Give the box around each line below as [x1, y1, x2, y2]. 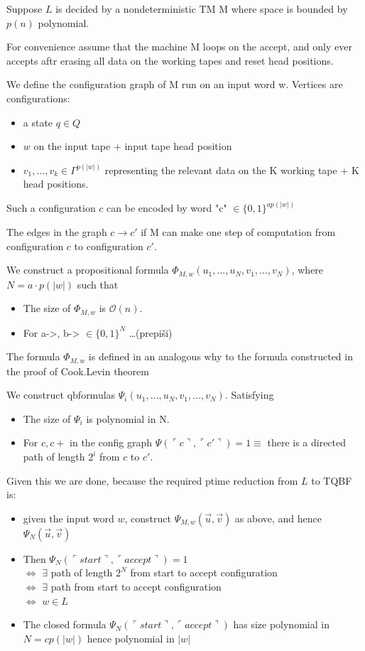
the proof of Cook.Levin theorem [6, 363, 149, 378]
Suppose [6, 1, 43, 16]
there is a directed [267, 435, 347, 450]
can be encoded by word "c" [107, 200, 227, 215]
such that [77, 276, 119, 291]
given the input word [23, 510, 114, 525]
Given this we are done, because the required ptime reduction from [6, 473, 298, 488]
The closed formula [23, 617, 107, 632]
